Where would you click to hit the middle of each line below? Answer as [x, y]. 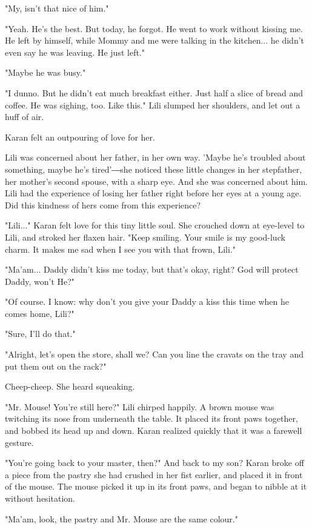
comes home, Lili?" [40, 313]
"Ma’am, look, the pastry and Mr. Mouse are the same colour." [121, 518]
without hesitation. [40, 498]
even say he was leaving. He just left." [75, 52]
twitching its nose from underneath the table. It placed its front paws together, [151, 418]
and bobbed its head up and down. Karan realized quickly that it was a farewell [154, 431]
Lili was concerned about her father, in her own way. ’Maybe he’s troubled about [155, 157]
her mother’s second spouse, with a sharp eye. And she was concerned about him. [156, 181]
